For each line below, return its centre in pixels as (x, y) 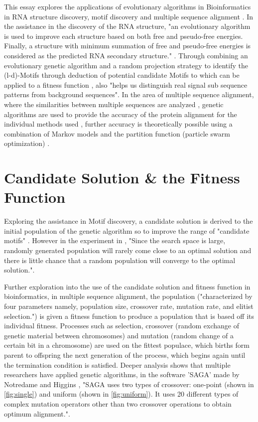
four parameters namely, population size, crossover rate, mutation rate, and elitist (129, 306)
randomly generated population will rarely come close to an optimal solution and (128, 250)
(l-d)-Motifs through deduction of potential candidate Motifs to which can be (122, 75)
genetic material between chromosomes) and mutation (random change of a (119, 335)
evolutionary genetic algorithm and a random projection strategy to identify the (126, 65)
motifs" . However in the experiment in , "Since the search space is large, (115, 240)
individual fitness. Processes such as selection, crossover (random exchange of (122, 326)
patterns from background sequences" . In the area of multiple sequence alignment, (129, 94)
